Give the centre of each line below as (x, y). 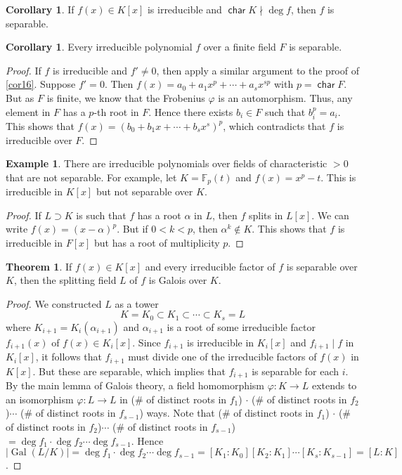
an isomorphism (40, 399)
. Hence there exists (191, 111)
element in (28, 111)
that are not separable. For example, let (91, 177)
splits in (266, 215)
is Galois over (178, 280)
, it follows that (69, 357)
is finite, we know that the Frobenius (126, 97)
